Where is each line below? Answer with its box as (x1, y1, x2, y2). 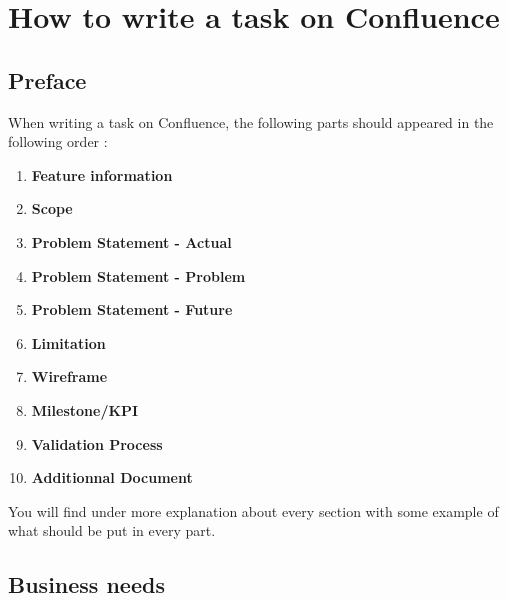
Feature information (31, 164, 173, 185)
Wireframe (31, 366, 108, 387)
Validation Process (31, 433, 163, 454)
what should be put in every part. (8, 520, 216, 541)
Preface (8, 64, 87, 95)
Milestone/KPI (31, 399, 139, 420)
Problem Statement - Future (31, 299, 233, 320)
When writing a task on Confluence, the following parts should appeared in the (8, 111, 494, 132)
